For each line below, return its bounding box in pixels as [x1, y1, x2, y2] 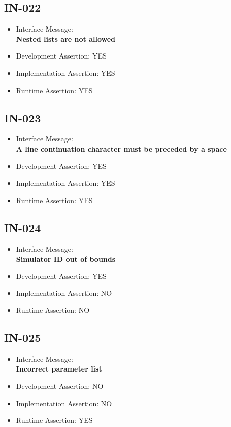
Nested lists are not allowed [16, 33, 116, 44]
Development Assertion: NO [16, 380, 104, 391]
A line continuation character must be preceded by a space [16, 143, 227, 154]
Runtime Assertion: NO [16, 304, 90, 315]
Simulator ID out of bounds [16, 253, 116, 264]
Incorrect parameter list [16, 363, 102, 374]
